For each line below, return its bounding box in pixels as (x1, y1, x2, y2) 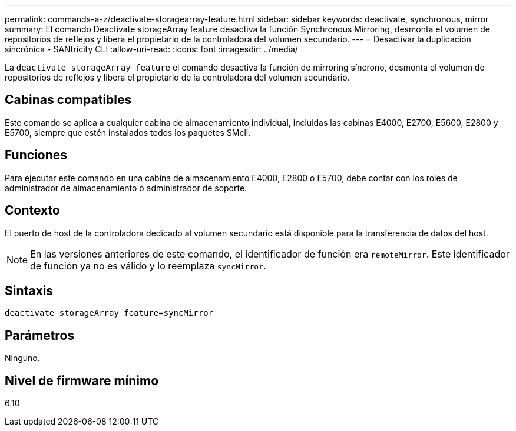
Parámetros (5, 328, 75, 343)
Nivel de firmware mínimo (5, 373, 159, 388)
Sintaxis (5, 283, 54, 298)
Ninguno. (5, 353, 40, 363)
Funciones (5, 148, 68, 163)
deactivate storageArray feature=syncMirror (5, 308, 214, 318)
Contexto (5, 203, 60, 218)
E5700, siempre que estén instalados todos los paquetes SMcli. (5, 127, 251, 138)
